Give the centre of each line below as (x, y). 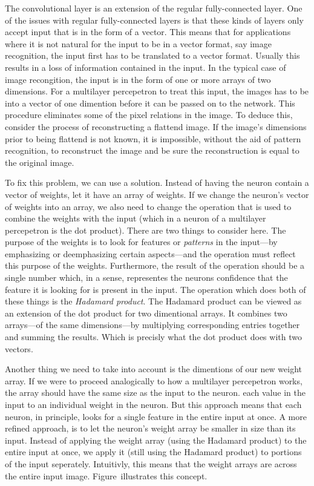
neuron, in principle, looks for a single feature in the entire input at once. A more (156, 416)
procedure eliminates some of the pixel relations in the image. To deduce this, (149, 115)
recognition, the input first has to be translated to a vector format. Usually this (152, 55)
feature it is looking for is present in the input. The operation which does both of (155, 289)
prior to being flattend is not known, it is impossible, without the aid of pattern (153, 138)
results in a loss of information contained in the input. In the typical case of (146, 67)
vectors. (19, 348)
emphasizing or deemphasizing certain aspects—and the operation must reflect (150, 253)
